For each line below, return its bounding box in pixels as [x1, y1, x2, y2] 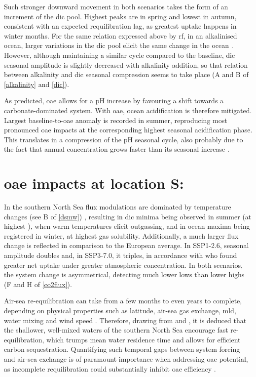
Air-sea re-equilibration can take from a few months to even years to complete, [4, 295, 242, 306]
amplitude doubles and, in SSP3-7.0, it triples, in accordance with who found [4, 250, 237, 260]
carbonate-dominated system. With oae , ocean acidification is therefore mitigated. [4, 105, 252, 115]
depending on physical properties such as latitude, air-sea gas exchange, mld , [4, 305, 236, 315]
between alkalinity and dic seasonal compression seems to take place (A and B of [4, 69, 249, 80]
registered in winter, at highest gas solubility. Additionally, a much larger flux [4, 230, 239, 241]
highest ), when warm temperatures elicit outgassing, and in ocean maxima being [4, 221, 250, 231]
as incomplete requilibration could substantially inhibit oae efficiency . [4, 363, 216, 374]
